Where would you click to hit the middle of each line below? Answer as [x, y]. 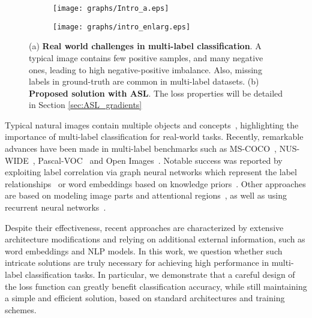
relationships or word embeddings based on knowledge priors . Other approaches [155, 183]
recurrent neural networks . [55, 207]
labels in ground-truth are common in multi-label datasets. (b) [144, 81]
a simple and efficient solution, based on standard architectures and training [145, 298]
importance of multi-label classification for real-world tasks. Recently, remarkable [154, 136]
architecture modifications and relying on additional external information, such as [155, 239]
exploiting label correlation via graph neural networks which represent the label [151, 172]
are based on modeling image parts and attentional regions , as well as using [146, 195]
